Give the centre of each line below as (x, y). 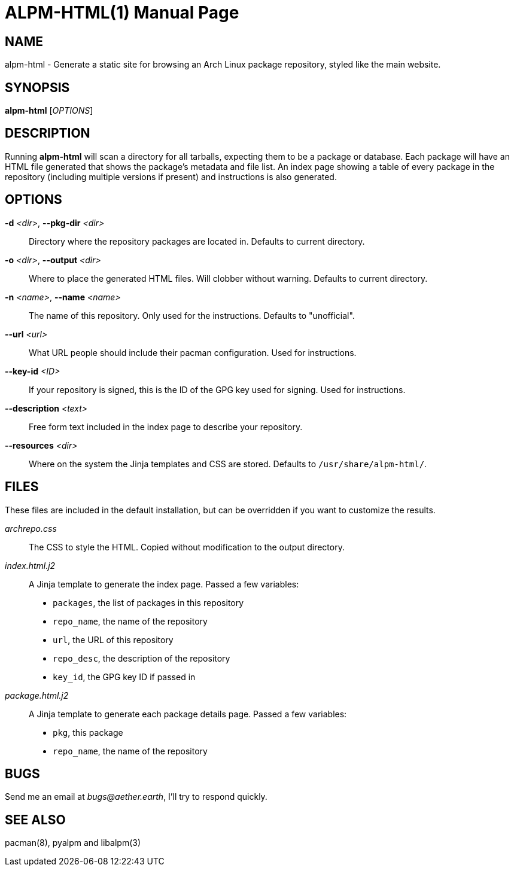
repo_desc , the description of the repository (142, 658)
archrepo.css (31, 528)
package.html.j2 (37, 695)
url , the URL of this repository (113, 639)
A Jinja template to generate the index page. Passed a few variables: (164, 584)
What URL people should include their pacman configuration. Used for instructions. (193, 352)
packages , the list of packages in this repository (148, 602)
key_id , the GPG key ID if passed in (124, 677)
